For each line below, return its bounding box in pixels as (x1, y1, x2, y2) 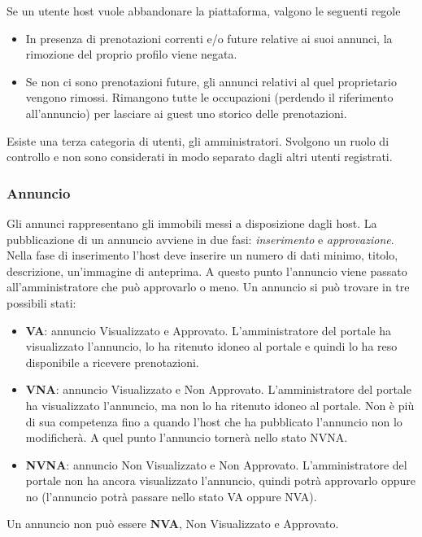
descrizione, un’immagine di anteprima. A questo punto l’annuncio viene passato (7, 262, 407, 279)
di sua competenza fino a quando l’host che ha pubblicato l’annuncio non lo (25, 413, 402, 430)
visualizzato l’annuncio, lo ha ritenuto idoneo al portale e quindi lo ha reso (25, 338, 398, 355)
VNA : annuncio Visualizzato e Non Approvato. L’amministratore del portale (25, 381, 411, 398)
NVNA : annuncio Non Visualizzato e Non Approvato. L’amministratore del (25, 456, 407, 473)
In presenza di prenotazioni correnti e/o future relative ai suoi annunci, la (25, 29, 393, 46)
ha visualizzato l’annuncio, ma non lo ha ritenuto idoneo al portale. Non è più (25, 396, 415, 413)
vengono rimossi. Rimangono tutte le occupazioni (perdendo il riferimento (25, 89, 394, 106)
